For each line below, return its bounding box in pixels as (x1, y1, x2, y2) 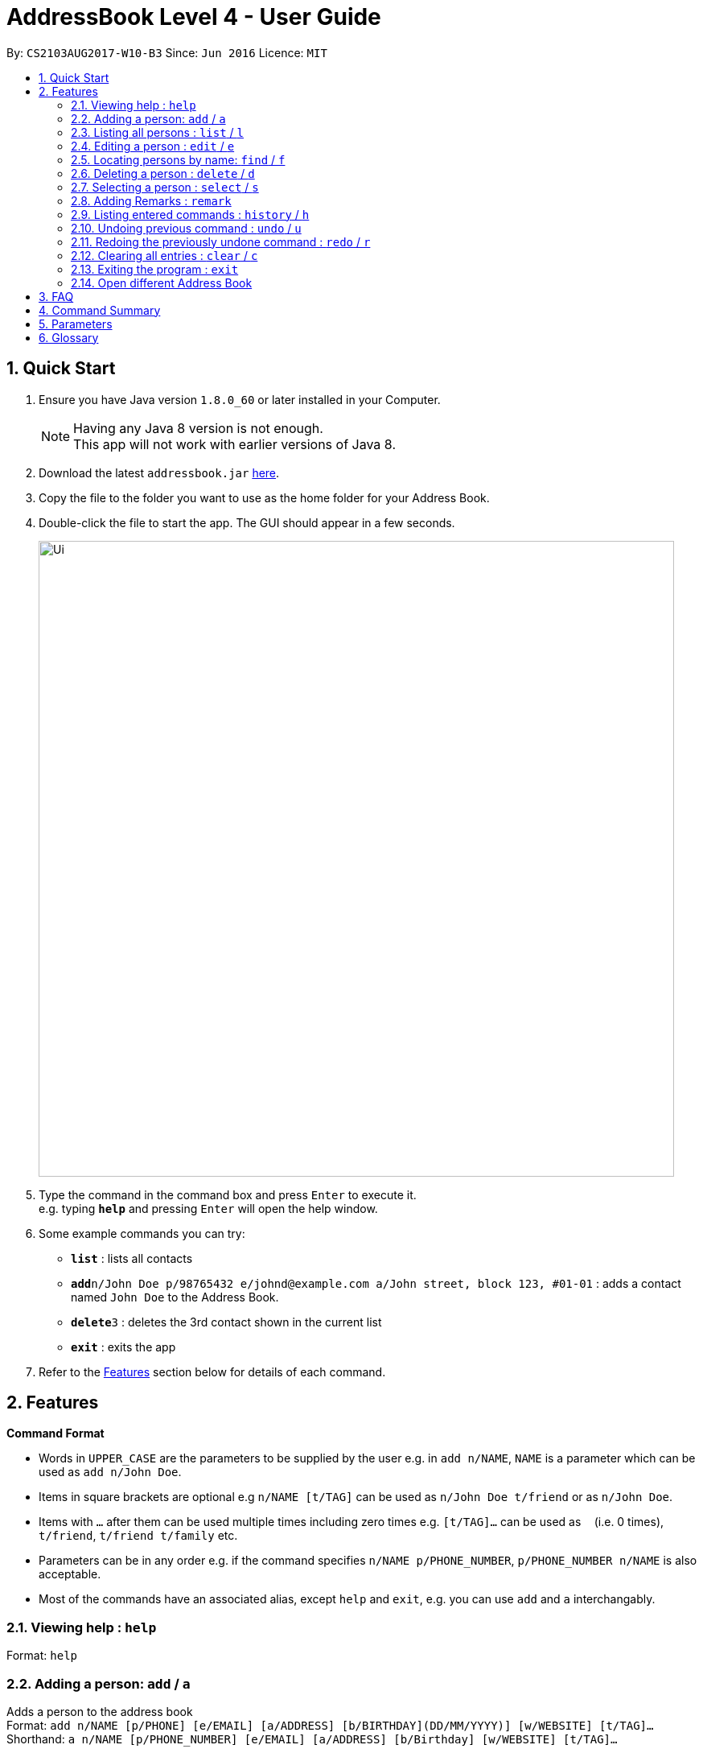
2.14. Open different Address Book (71, 275, 253, 290)
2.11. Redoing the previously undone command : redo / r (71, 234, 371, 249)
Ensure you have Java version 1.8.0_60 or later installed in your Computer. (39, 392, 441, 406)
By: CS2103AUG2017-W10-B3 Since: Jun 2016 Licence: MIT (6, 45, 327, 60)
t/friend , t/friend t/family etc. (39, 1528, 238, 1543)
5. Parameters (39, 316, 113, 331)
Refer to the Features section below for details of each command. (39, 1364, 386, 1379)
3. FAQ (39, 289, 74, 303)
